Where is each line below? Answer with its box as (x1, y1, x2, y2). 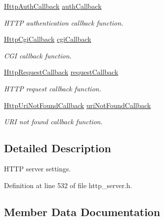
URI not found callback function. (4, 116, 103, 127)
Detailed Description (4, 140, 111, 156)
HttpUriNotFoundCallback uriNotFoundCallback (4, 100, 151, 110)
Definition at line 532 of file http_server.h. (4, 180, 132, 190)
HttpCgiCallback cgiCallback (4, 34, 91, 44)
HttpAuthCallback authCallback (4, 1, 102, 11)
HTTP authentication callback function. (4, 17, 123, 27)
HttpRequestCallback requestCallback (4, 67, 118, 77)
